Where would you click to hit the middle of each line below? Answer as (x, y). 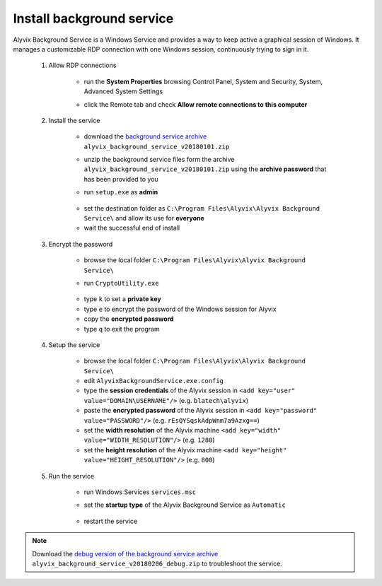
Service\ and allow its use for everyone (144, 218)
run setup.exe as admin (121, 192)
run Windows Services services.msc (140, 492)
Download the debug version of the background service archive (125, 553)
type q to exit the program (122, 329)
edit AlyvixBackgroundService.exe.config (154, 381)
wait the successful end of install (132, 228)
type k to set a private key (123, 299)
